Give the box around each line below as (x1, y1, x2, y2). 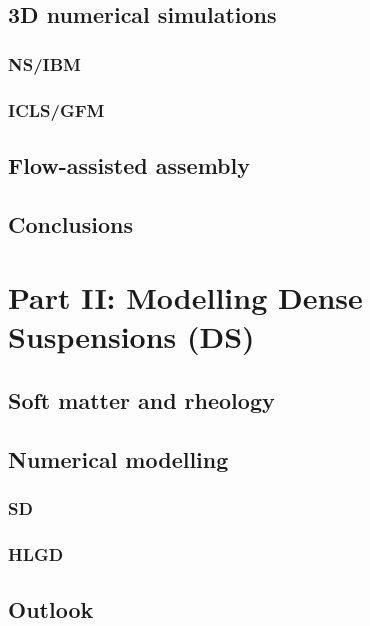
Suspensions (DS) (8, 316, 255, 357)
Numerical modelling (8, 443, 229, 474)
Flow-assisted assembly (8, 149, 250, 180)
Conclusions (8, 208, 134, 239)
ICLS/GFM (8, 97, 105, 122)
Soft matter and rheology (8, 384, 275, 415)
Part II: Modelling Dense (8, 277, 363, 318)
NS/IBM (8, 51, 81, 76)
